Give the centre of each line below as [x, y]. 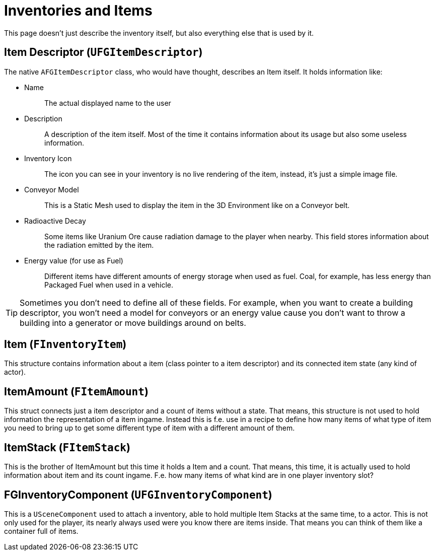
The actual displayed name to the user [108, 103]
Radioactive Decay [55, 221]
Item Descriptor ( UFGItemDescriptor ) [103, 52]
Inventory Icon [48, 158]
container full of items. [41, 531]
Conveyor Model [52, 189]
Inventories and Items [78, 11]
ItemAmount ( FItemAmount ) [76, 391]
